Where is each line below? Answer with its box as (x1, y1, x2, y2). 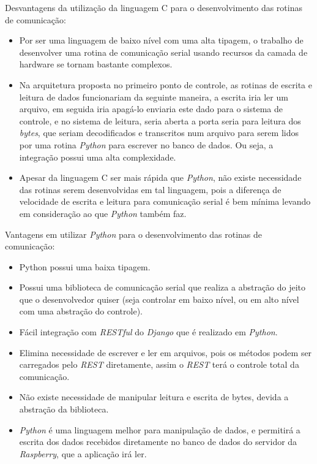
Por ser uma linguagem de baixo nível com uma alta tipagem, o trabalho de (19, 34, 304, 47)
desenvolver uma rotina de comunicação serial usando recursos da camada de (19, 45, 308, 58)
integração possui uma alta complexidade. (19, 150, 176, 163)
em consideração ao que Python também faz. (19, 207, 187, 219)
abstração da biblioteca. (19, 403, 109, 416)
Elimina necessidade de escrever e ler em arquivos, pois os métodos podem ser (19, 346, 312, 359)
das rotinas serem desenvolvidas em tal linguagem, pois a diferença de (19, 183, 282, 196)
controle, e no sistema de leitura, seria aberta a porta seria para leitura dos (19, 114, 301, 127)
